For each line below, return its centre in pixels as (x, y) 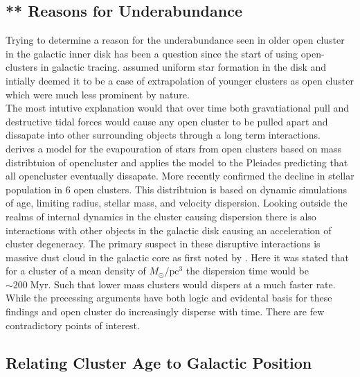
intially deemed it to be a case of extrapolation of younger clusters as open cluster (180, 80)
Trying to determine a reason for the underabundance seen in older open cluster (175, 40)
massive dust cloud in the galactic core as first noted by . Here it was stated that (178, 257)
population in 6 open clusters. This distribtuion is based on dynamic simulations (177, 189)
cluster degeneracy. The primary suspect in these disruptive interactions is (163, 244)
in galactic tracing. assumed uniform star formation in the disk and (183, 67)
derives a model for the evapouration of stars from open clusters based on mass (173, 148)
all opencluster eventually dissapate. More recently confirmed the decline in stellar (180, 176)
